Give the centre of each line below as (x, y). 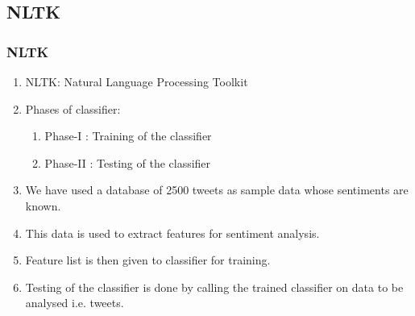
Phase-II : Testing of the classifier (128, 162)
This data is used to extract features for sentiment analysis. (172, 233)
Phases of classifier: (73, 108)
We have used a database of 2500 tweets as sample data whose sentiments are (217, 190)
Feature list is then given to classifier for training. (148, 260)
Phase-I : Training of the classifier (128, 136)
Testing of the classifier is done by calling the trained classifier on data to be (214, 287)
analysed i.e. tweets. (75, 303)
